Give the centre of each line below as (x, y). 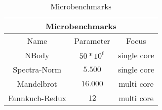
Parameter (92, 41)
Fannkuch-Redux (37, 98)
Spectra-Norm (37, 69)
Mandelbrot (37, 84)
